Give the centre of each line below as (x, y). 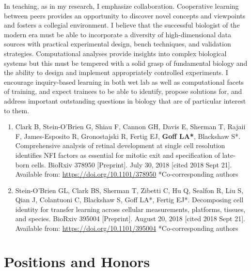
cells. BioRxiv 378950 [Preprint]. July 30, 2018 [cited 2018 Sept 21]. (132, 164)
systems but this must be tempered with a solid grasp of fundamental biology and (126, 63)
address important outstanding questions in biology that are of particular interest (125, 100)
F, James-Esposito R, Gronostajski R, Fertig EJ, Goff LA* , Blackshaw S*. (128, 136)
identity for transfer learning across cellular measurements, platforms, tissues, (130, 209)
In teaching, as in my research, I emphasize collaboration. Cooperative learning (121, 6)
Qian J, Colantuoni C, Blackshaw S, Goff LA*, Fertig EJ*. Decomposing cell (129, 200)
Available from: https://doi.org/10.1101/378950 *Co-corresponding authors (127, 174)
